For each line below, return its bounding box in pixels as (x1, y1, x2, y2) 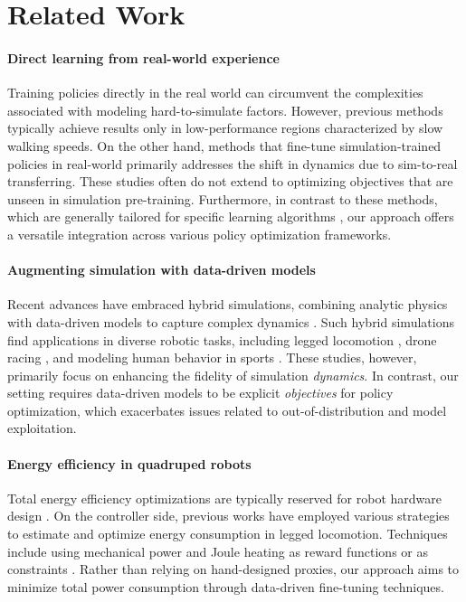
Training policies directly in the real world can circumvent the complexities (7, 83, 423, 102)
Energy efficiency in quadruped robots (7, 454, 252, 473)
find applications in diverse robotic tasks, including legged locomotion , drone (7, 330, 437, 349)
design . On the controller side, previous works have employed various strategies (7, 506, 450, 525)
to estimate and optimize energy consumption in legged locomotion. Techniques (7, 524, 448, 543)
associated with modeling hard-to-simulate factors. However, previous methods (7, 100, 443, 119)
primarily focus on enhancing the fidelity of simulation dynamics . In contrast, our (7, 365, 459, 384)
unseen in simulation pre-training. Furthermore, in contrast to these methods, (7, 189, 438, 208)
